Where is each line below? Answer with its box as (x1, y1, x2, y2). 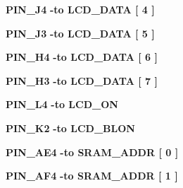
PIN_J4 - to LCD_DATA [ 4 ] (6, 2, 155, 16)
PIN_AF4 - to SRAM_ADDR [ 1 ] (6, 168, 178, 183)
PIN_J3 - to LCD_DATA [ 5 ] (6, 25, 155, 40)
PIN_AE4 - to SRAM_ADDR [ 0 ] (6, 144, 179, 159)
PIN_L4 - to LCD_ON (6, 97, 118, 112)
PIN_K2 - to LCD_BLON (6, 120, 135, 135)
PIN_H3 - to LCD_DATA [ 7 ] (6, 73, 158, 88)
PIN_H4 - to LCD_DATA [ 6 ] (6, 49, 158, 64)
